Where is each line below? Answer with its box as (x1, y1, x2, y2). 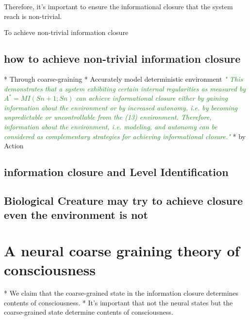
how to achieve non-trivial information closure (4, 51, 241, 66)
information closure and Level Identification (4, 164, 229, 179)
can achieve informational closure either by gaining (76, 93, 228, 103)
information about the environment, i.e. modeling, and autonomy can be (4, 121, 217, 131)
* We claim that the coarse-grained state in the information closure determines (4, 288, 239, 298)
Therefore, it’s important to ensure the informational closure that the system (4, 1, 233, 11)
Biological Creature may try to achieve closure (4, 193, 243, 208)
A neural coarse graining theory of (4, 240, 240, 260)
